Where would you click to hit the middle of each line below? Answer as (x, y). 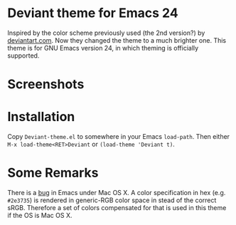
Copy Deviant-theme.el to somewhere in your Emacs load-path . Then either (118, 137)
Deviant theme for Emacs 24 (93, 13)
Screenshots (46, 84)
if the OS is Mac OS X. (40, 215)
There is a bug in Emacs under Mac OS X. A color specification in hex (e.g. (117, 193)
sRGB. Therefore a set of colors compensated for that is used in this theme (117, 208)
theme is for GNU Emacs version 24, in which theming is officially (103, 48)
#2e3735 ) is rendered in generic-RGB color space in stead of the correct (112, 200)
